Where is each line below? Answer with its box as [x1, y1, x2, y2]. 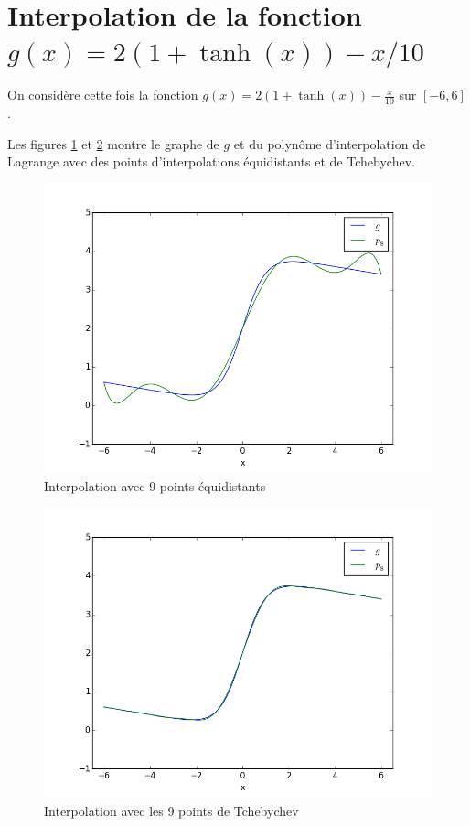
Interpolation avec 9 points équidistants [44, 476, 266, 495]
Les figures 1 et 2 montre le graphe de [7, 134, 219, 153]
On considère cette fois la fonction [7, 85, 198, 104]
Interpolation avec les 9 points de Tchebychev [44, 800, 299, 820]
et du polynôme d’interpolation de [233, 134, 426, 153]
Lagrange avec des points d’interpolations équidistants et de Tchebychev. [7, 152, 415, 171]
